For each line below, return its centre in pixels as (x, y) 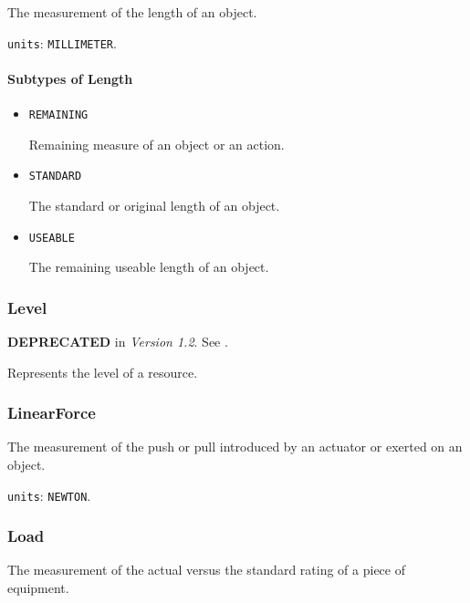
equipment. (38, 588)
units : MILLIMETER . (62, 42)
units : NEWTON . (49, 495)
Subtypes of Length (70, 78)
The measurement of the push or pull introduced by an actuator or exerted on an (235, 447)
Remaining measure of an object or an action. (157, 144)
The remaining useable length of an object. (149, 267)
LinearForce (52, 413)
